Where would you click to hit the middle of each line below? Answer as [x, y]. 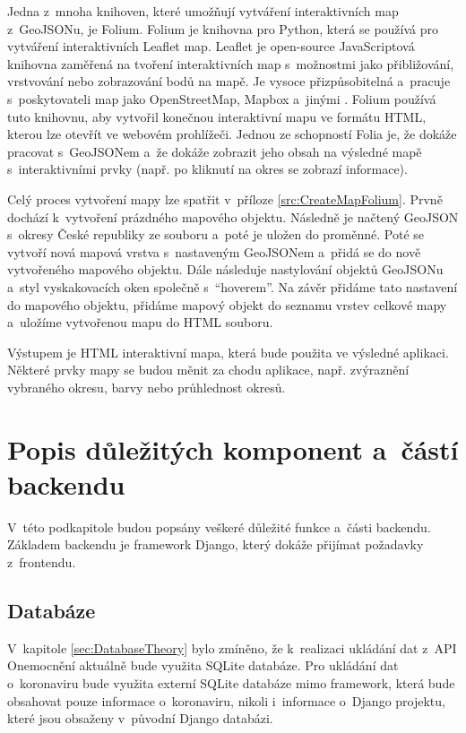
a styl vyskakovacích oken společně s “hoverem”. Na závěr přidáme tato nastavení [233, 286]
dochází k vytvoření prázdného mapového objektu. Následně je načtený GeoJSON [233, 216]
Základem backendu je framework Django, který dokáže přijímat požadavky [216, 544]
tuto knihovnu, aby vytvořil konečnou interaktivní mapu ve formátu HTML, [217, 116]
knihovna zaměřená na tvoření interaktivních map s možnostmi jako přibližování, [231, 63]
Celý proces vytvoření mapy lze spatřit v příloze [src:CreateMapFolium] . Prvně [225, 198]
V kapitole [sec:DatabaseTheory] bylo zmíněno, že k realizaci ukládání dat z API [232, 647]
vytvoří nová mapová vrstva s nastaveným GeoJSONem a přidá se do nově [214, 251]
